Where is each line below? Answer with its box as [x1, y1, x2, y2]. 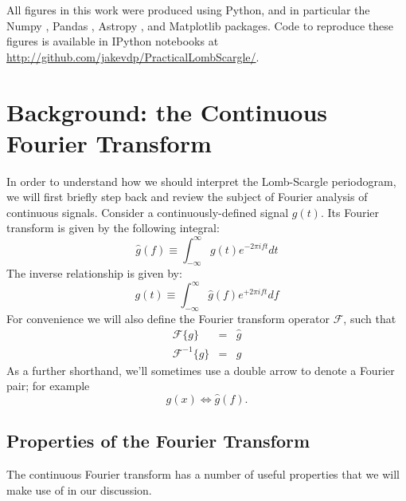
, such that [343, 310, 396, 327]
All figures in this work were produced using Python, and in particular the [6, 2, 370, 18]
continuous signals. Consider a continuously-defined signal [6, 203, 289, 220]
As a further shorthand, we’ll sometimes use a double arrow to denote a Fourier [6, 361, 395, 378]
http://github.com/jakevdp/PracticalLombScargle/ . [6, 48, 260, 65]
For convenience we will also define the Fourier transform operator [6, 310, 330, 327]
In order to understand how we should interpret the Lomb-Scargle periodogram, [6, 172, 396, 189]
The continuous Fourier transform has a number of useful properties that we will [6, 466, 400, 483]
